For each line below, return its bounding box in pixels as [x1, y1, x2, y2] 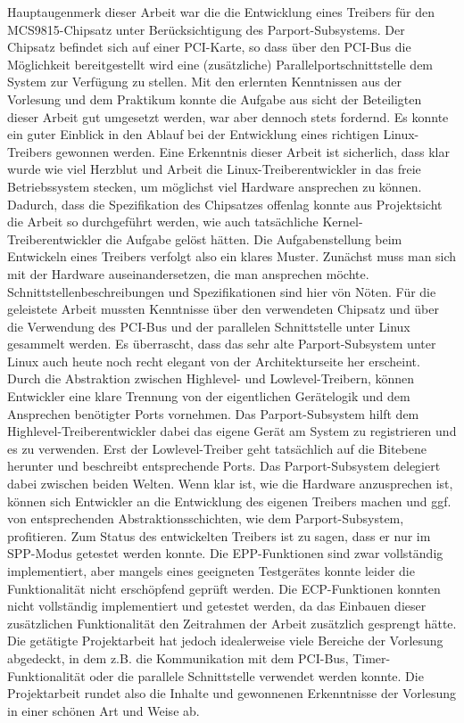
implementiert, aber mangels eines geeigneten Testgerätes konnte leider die [7, 562, 415, 579]
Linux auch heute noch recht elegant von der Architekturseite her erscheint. [7, 351, 420, 370]
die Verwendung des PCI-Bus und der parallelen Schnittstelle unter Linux [7, 316, 410, 335]
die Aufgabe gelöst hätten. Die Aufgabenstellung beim [105, 229, 402, 248]
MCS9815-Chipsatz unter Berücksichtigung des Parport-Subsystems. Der [7, 20, 405, 38]
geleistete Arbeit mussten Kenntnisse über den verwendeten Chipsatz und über [7, 300, 439, 318]
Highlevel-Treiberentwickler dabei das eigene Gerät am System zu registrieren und [7, 422, 457, 440]
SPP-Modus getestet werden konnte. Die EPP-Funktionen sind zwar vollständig [7, 544, 443, 563]
